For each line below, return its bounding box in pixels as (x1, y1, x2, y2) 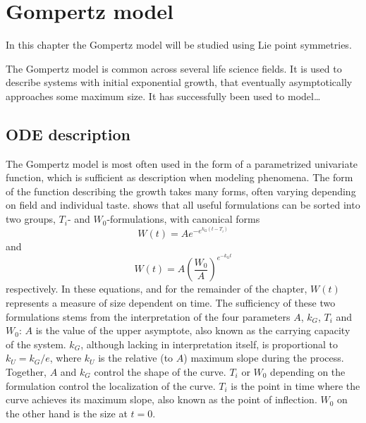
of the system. (6, 336, 66, 351)
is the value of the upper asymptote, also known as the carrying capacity (35, 323, 350, 338)
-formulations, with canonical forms (106, 211, 260, 226)
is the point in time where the (231, 378, 360, 393)
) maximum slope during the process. (183, 350, 344, 365)
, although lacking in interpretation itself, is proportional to (80, 336, 338, 351)
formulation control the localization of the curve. (6, 378, 216, 393)
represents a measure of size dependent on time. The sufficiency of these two (6, 295, 336, 310)
